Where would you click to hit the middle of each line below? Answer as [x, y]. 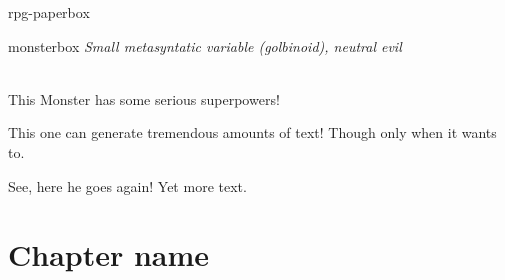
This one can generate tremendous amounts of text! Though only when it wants [252, 132]
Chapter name [109, 254]
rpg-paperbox [49, 12]
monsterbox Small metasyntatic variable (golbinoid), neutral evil [205, 45]
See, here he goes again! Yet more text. [127, 185]
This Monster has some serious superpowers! [144, 98]
